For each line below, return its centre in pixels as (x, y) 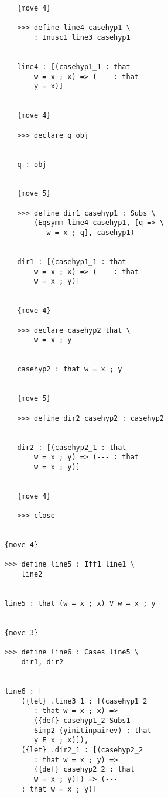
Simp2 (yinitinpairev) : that (93, 730)
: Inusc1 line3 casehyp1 (82, 37)
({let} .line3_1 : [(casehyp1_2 (84, 701)
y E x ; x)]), (61, 740)
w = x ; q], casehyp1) (90, 233)
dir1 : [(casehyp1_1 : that (72, 262)
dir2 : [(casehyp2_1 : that (72, 447)
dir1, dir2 (42, 662)
